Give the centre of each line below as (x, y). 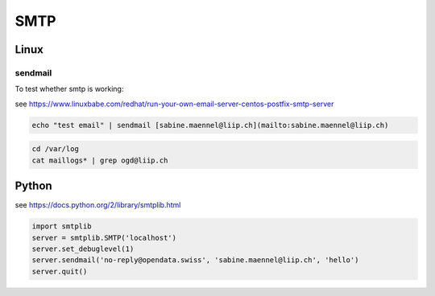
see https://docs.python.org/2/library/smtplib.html (98, 205)
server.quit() (60, 271)
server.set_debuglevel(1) (83, 249)
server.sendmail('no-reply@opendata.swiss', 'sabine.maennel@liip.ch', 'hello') (195, 260)
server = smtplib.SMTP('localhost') (104, 238)
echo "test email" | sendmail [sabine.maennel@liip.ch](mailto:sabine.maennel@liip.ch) (210, 125)
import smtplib (62, 226)
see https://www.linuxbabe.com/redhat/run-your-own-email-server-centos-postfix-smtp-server (174, 104)
